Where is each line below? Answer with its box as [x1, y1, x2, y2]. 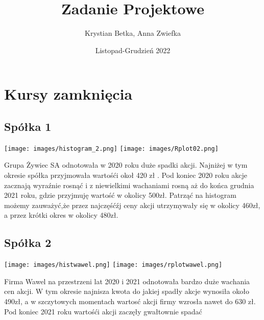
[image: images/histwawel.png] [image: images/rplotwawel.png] [4, 261, 223, 269]
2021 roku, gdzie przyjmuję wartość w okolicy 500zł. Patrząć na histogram [4, 190, 236, 200]
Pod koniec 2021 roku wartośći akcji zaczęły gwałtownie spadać [4, 306, 202, 316]
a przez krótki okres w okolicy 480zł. [4, 210, 118, 220]
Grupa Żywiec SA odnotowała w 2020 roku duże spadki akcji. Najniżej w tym [4, 159, 248, 170]
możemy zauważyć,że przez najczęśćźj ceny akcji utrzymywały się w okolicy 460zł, [4, 199, 260, 210]
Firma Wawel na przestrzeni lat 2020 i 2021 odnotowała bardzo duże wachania [4, 276, 250, 286]
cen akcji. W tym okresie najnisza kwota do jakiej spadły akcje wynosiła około [4, 286, 249, 296]
